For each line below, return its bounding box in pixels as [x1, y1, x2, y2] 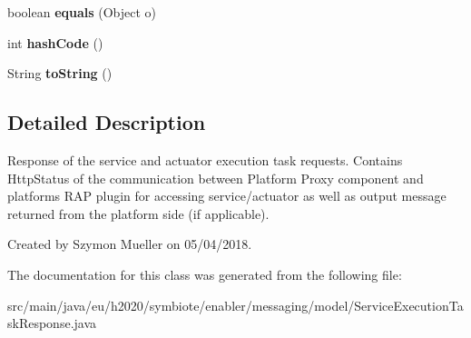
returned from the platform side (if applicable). [7, 204, 270, 223]
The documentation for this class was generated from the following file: [7, 264, 402, 283]
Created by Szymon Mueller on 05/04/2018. [7, 234, 252, 253]
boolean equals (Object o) [7, 3, 157, 21]
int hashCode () [7, 33, 103, 52]
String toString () [7, 64, 113, 83]
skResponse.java [7, 313, 97, 333]
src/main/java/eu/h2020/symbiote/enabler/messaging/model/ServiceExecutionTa [7, 295, 464, 314]
